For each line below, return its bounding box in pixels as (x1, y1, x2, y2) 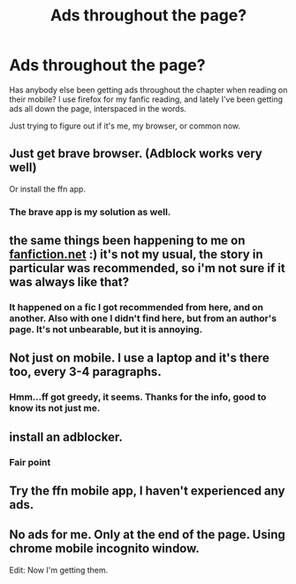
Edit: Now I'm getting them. (9, 565, 109, 575)
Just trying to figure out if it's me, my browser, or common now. (9, 121, 241, 131)
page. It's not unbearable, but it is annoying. (9, 323, 203, 335)
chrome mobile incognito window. (9, 541, 201, 557)
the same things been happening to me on (9, 233, 246, 248)
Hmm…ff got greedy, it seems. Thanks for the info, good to (9, 391, 267, 403)
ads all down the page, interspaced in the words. (9, 103, 187, 113)
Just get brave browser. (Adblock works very (9, 146, 262, 161)
